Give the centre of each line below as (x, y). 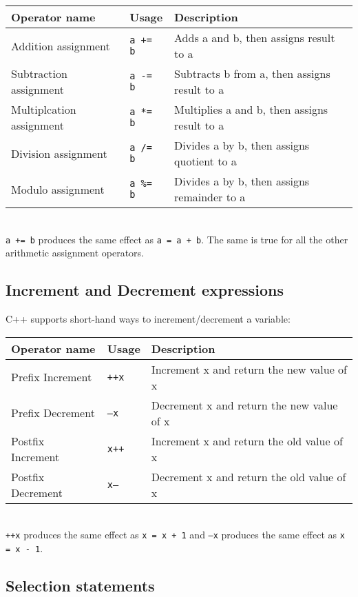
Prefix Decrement (53, 413)
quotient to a (206, 161)
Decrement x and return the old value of (249, 476)
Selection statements (80, 585)
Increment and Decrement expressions (145, 290)
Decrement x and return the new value (244, 405)
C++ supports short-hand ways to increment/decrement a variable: (148, 319)
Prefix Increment (52, 377)
